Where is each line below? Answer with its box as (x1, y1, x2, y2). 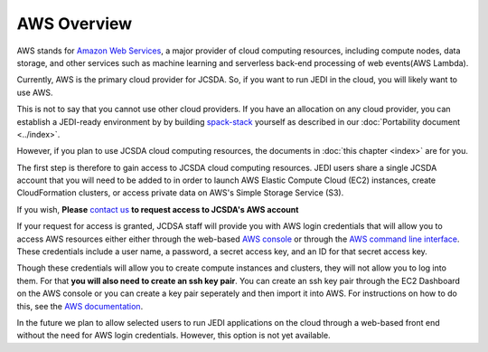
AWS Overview (16, 14, 133, 33)
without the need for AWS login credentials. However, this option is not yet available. (16, 330, 331, 341)
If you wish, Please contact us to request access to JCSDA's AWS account (16, 204, 299, 214)
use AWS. (16, 87, 53, 98)
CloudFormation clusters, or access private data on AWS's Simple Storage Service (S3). (16, 187, 344, 198)
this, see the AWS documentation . (16, 300, 144, 311)
